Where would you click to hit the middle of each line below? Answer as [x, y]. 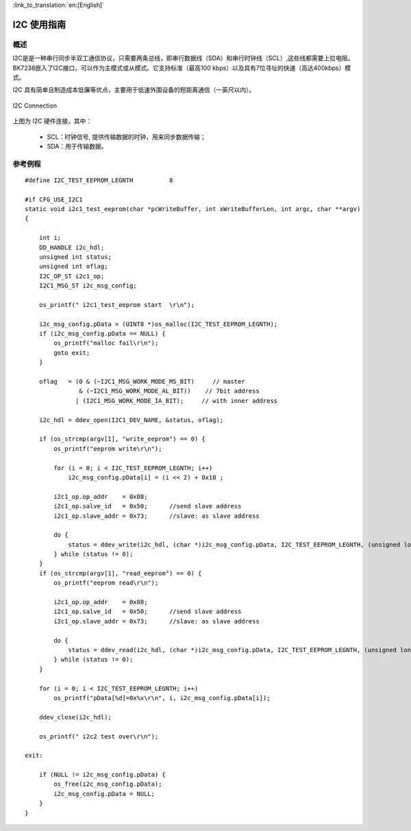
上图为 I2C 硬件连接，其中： [52, 121]
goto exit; [72, 352]
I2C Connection [35, 106]
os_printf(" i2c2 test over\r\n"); [99, 736]
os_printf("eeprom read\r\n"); [106, 583]
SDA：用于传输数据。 [77, 146]
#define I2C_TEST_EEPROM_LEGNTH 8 [99, 180]
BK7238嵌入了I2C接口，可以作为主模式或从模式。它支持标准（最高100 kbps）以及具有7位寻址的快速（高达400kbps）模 [182, 68]
